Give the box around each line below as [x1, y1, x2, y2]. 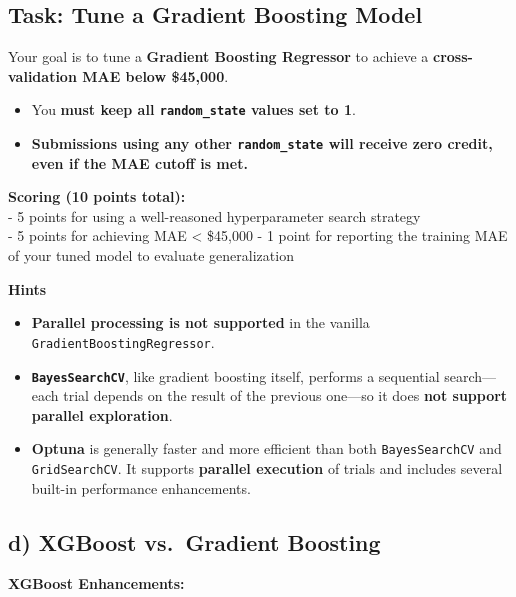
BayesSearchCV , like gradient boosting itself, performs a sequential [31, 365, 440, 386]
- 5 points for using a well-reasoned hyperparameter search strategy [8, 205, 421, 226]
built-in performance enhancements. [31, 477, 251, 498]
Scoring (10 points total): [8, 186, 186, 207]
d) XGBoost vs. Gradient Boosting [8, 526, 381, 557]
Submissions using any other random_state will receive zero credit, [31, 133, 493, 154]
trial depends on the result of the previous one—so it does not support [63, 385, 508, 406]
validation [8, 65, 77, 86]
